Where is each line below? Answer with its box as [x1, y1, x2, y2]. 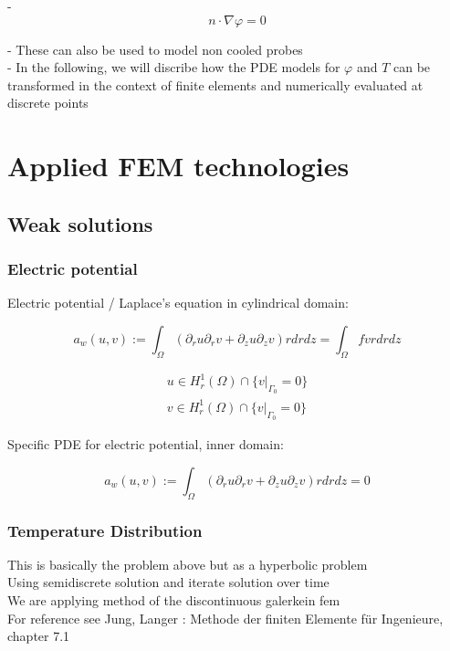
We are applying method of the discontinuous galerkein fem [7, 591, 340, 609]
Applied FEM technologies [7, 147, 350, 184]
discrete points [7, 93, 89, 112]
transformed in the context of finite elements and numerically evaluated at [7, 75, 424, 94]
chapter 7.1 [7, 626, 70, 646]
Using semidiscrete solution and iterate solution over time [7, 572, 330, 592]
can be [393, 58, 431, 77]
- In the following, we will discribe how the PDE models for [7, 58, 340, 77]
